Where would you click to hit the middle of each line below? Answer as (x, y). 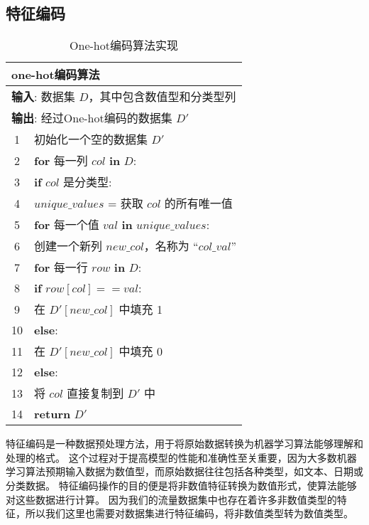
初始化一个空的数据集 (91, 139)
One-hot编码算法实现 (124, 46)
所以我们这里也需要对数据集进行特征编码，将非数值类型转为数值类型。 (189, 513)
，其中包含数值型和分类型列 (162, 97)
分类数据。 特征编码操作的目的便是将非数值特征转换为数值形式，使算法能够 (181, 485)
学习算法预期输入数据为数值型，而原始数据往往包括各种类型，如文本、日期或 (184, 471)
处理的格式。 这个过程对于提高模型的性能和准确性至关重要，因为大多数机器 (181, 457)
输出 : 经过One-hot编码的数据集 (92, 118)
